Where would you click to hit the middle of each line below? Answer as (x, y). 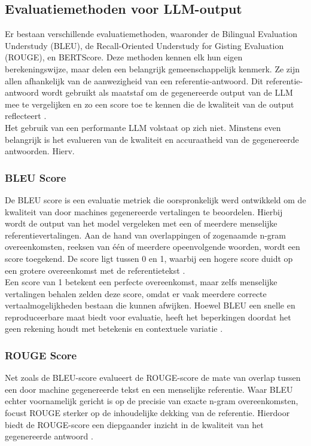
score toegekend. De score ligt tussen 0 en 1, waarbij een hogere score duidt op (149, 258)
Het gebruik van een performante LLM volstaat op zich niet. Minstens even (143, 127)
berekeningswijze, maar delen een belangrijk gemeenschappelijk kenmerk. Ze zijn (153, 68)
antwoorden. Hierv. (40, 151)
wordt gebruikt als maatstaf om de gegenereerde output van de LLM (167, 92)
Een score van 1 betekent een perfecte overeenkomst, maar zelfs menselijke (141, 282)
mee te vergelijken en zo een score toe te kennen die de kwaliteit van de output (150, 104)
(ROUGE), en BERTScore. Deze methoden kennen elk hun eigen (124, 57)
